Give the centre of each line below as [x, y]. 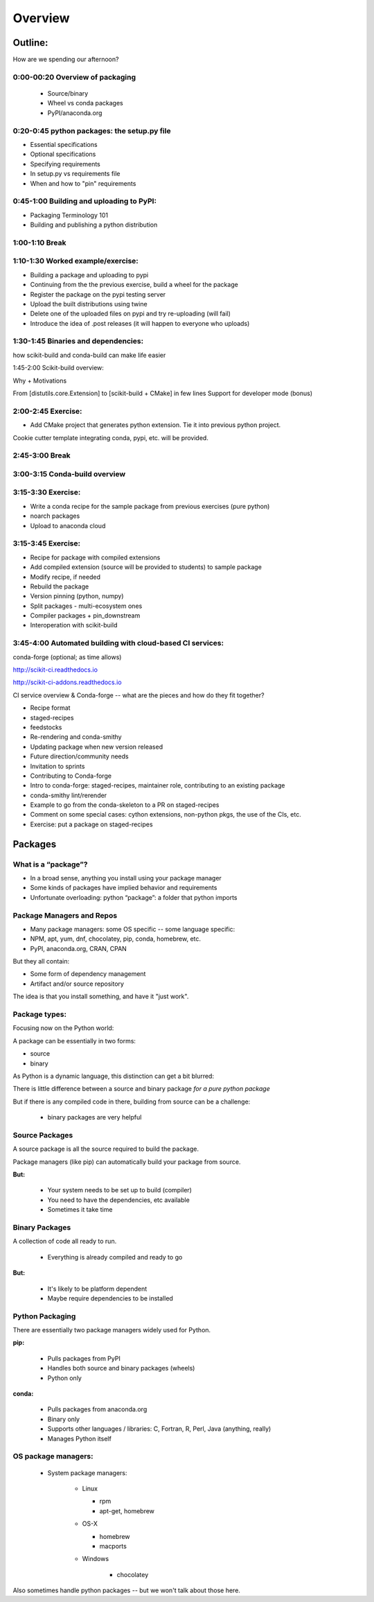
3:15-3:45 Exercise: [47, 543]
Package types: [40, 1014]
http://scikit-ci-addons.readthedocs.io [67, 682]
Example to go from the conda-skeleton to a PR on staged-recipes [125, 805]
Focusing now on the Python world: [63, 1028]
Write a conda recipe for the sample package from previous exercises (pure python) [150, 506]
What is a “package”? [50, 864]
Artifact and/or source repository [77, 984]
